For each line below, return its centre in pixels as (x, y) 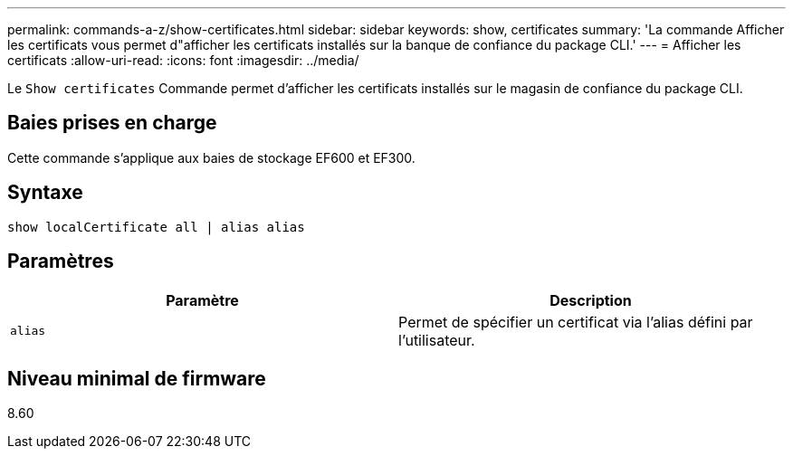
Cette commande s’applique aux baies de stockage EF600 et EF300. (211, 157)
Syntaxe (45, 193)
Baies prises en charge (112, 123)
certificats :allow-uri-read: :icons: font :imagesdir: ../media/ (183, 60)
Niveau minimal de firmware (137, 378)
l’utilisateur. (437, 340)
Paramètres (61, 261)
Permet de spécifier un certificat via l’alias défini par (576, 322)
